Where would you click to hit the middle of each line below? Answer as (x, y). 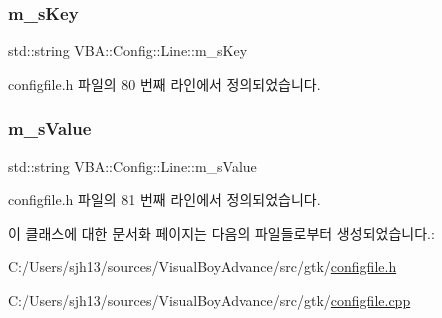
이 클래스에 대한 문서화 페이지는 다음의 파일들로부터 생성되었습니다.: (221, 232)
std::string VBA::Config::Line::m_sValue (132, 165)
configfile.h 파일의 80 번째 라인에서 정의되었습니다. (164, 83)
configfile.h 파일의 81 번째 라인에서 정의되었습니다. (164, 199)
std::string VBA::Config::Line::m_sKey (128, 50)
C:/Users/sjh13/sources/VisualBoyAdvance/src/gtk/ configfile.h (202, 266)
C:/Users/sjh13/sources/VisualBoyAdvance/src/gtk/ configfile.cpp (209, 300)
